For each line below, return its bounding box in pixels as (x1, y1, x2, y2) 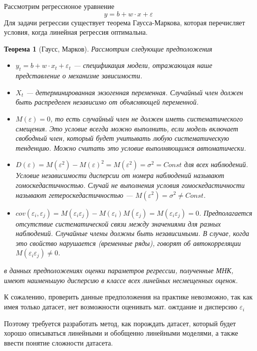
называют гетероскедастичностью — (15, 189, 133, 200)
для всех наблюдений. (184, 159, 248, 170)
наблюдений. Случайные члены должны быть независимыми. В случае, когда (15, 228, 250, 238)
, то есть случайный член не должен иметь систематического (50, 113, 243, 123)
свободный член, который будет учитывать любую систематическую (15, 133, 229, 143)
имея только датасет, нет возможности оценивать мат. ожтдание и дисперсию (4, 301, 237, 312)
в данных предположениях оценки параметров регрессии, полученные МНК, (4, 265, 234, 276)
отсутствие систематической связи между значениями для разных (15, 218, 221, 229)
